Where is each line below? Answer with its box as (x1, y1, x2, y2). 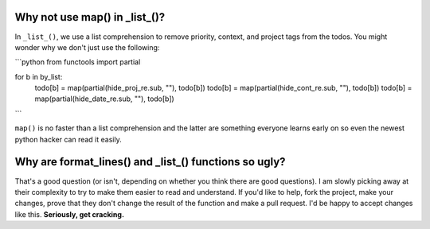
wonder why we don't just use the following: (14, 42, 160, 52)
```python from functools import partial (14, 57, 141, 67)
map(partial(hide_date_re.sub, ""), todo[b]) (34, 94, 174, 103)
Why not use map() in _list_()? (14, 10, 166, 24)
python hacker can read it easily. (14, 134, 123, 144)
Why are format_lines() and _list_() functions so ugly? (14, 155, 286, 169)
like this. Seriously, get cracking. (14, 209, 125, 219)
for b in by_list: (14, 72, 63, 81)
